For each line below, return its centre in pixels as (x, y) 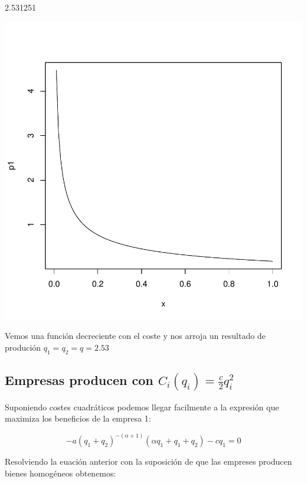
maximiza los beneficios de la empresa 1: (78, 418)
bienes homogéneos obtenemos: (61, 473)
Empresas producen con (79, 379)
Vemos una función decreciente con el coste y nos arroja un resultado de (135, 336)
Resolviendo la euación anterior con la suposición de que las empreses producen (148, 461)
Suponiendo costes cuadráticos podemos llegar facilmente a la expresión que (142, 407)
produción (23, 347)
